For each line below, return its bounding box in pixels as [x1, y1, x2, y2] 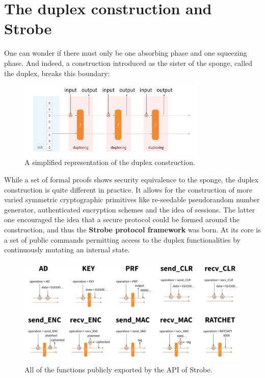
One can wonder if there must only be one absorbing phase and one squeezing [4, 48, 247, 58]
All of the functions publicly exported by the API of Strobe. [24, 364, 213, 374]
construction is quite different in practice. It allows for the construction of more [4, 184, 253, 195]
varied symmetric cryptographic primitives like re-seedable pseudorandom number [4, 194, 260, 205]
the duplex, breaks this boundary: [4, 67, 110, 78]
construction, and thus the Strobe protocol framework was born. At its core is [4, 224, 261, 235]
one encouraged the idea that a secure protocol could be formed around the [4, 214, 240, 225]
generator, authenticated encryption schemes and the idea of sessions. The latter [4, 204, 255, 215]
